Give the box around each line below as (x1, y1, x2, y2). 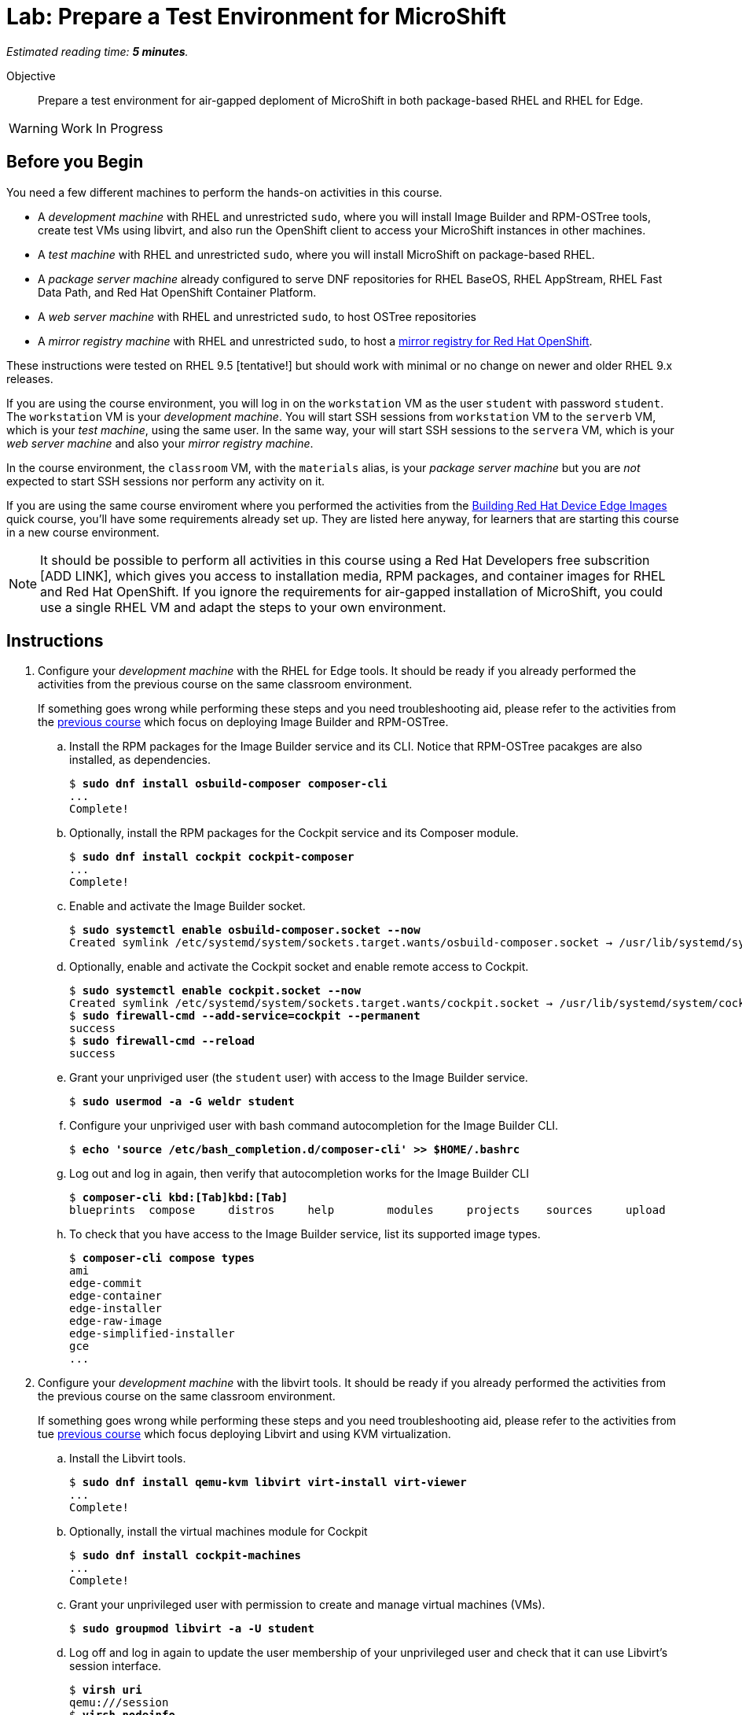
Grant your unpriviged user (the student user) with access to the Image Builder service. (69, 1071, 528, 1085)
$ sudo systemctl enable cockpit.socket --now (69, 984, 361, 998)
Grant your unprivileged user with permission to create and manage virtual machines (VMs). (69, 1598, 545, 1612)
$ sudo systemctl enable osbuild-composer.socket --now (69, 924, 421, 937)
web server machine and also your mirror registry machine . (6, 436, 314, 450)
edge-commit (69, 1277, 142, 1290)
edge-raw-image (69, 1315, 163, 1328)
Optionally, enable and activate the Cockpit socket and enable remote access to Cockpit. (69, 960, 529, 974)
